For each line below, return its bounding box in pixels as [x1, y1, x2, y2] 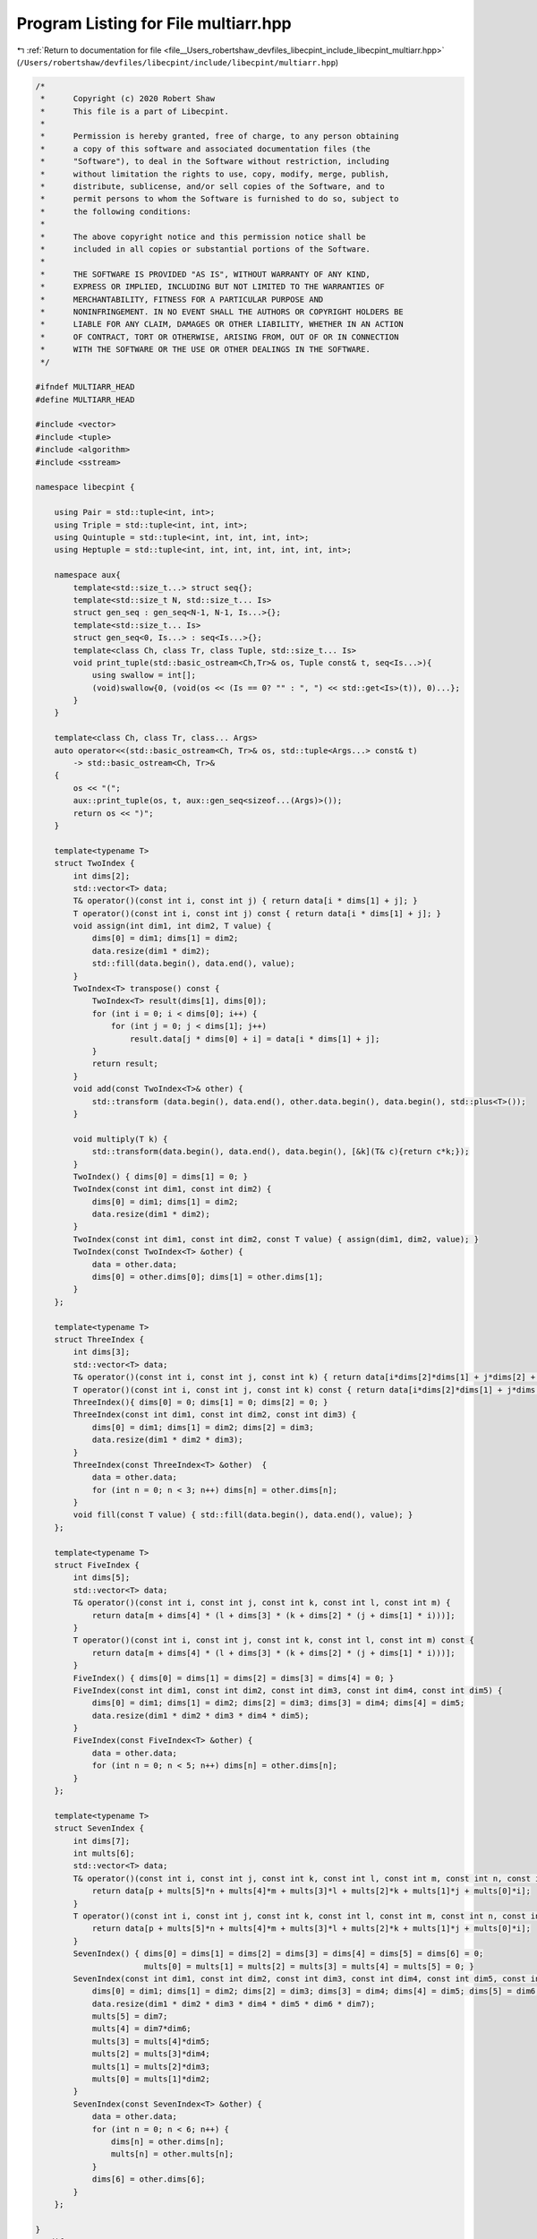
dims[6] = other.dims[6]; [91, 2175, 206, 2184]
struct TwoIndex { [54, 858, 135, 869]
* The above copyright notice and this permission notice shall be [40, 231, 366, 242]
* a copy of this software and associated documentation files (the [40, 143, 371, 154]
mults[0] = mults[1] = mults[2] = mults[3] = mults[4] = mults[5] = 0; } [143, 1961, 474, 1971]
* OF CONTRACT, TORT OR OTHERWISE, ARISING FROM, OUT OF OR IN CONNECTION [40, 331, 399, 342]
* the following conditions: [40, 206, 192, 217]
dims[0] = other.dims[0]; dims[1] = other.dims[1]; [91, 1272, 324, 1282]
